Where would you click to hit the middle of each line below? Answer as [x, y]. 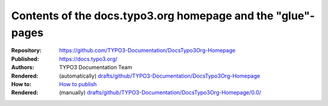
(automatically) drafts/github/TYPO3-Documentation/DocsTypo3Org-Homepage [160, 76]
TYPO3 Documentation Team [96, 67]
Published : [25, 59]
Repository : [26, 51]
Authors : [23, 67]
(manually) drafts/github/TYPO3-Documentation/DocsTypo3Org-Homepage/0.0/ [160, 93]
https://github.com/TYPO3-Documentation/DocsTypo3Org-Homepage [147, 51]
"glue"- [295, 16]
